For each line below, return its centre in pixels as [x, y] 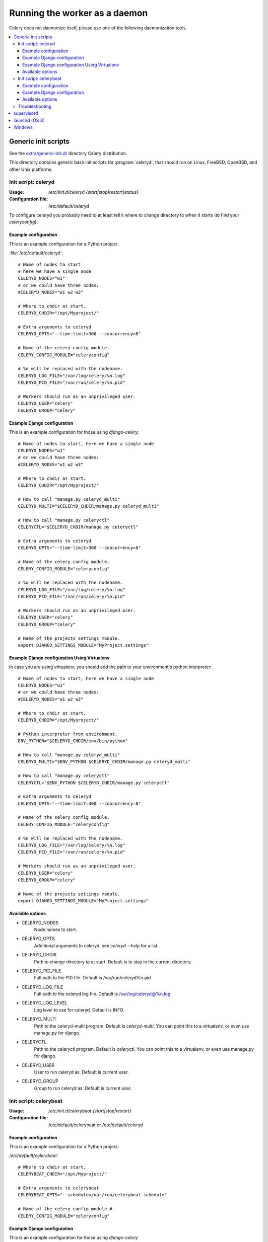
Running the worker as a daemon [79, 13]
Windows [23, 127]
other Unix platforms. [31, 169]
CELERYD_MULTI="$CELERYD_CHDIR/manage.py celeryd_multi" [89, 506]
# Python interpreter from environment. [68, 734]
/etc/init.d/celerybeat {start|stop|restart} [90, 1111]
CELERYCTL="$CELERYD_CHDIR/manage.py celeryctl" [78, 527]
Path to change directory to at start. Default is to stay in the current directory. [113, 962]
